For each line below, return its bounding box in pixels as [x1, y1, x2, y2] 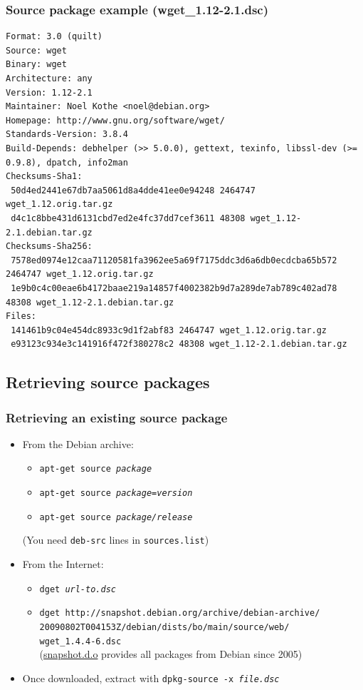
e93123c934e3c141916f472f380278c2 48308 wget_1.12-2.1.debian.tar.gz [11, 339, 347, 350]
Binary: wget [6, 59, 67, 70]
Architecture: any [6, 73, 93, 83]
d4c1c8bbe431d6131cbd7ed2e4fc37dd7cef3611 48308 [11, 213, 246, 223]
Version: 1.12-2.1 [6, 87, 93, 98]
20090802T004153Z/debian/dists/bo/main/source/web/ [39, 622, 290, 632]
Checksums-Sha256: [6, 241, 93, 252]
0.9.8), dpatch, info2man [6, 157, 128, 168]
